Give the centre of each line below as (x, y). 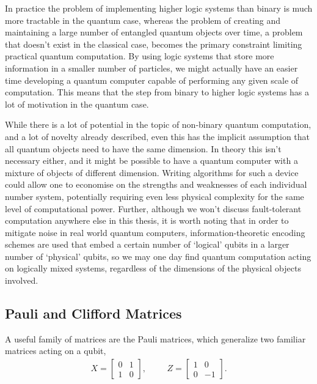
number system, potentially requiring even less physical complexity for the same (155, 196)
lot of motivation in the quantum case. (77, 104)
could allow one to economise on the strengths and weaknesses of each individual (156, 184)
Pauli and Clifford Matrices (93, 313)
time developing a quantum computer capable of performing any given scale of (152, 80)
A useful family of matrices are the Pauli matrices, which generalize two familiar (155, 338)
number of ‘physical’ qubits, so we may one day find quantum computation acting (158, 256)
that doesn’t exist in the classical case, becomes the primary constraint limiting (154, 44)
